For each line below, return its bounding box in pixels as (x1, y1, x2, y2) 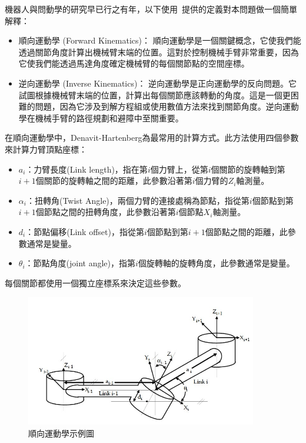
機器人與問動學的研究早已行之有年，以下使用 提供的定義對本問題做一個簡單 (5, 3, 297, 15)
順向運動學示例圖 (28, 427, 94, 439)
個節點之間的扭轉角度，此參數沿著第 (35, 206, 176, 218)
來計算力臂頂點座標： (5, 143, 87, 155)
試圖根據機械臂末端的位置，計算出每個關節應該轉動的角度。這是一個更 (18, 88, 291, 101)
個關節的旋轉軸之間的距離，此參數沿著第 (35, 174, 192, 187)
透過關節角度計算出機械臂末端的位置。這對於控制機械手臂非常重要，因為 (18, 45, 299, 58)
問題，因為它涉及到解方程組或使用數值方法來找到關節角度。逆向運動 (35, 100, 299, 113)
